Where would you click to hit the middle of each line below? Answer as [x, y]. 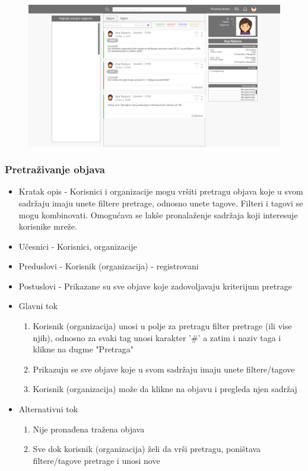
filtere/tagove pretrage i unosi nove [96, 460]
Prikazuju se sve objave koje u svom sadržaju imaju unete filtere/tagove [164, 369]
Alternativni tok [48, 409]
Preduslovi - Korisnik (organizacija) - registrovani [109, 266]
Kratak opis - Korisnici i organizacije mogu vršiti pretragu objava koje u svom [161, 191]
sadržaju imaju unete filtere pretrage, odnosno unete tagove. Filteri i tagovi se [161, 203]
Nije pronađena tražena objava [89, 429]
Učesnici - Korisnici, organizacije [78, 246]
